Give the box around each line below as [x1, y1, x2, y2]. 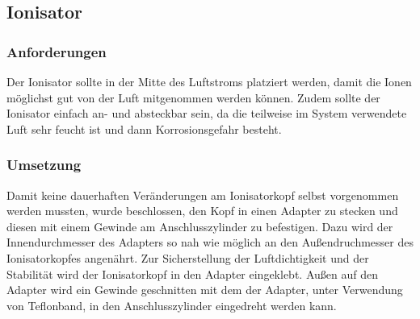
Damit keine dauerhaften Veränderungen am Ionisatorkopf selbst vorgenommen [6, 186, 399, 203]
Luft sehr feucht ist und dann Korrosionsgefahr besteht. [6, 120, 282, 137]
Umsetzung [6, 155, 82, 175]
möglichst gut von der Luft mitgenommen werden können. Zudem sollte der [6, 89, 380, 106]
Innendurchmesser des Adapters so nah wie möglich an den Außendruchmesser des [6, 234, 414, 251]
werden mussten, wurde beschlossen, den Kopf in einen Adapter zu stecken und [6, 202, 398, 219]
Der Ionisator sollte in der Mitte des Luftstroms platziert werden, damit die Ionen [6, 73, 412, 89]
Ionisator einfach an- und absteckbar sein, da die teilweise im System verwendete [6, 105, 407, 122]
